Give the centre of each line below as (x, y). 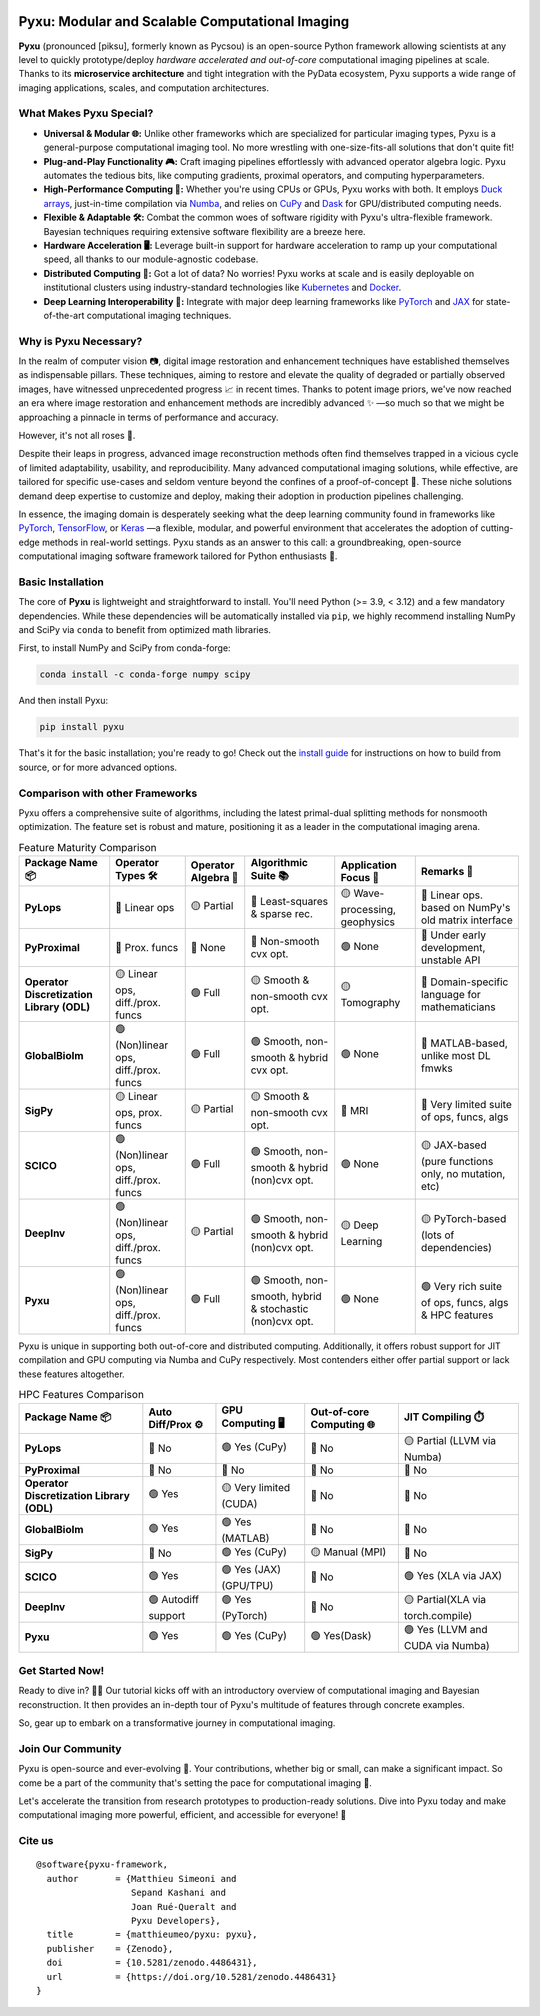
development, (453, 948)
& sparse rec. (282, 913)
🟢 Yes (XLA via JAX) (453, 1575)
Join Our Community (70, 1748)
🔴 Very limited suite (466, 1104)
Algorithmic (279, 863)
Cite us (36, 1841)
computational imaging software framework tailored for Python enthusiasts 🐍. (178, 556)
